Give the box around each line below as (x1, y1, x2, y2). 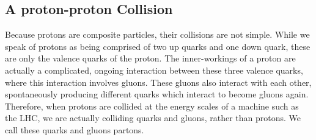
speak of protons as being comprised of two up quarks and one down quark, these (5, 40, 310, 52)
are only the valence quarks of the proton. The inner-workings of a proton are (5, 52, 296, 65)
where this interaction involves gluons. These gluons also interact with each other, (5, 75, 312, 88)
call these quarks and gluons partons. (5, 123, 144, 136)
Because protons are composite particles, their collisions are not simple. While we (5, 28, 310, 41)
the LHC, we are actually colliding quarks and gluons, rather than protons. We (5, 111, 301, 124)
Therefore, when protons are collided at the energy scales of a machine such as (5, 99, 299, 112)
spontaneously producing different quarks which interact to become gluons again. (5, 88, 309, 100)
